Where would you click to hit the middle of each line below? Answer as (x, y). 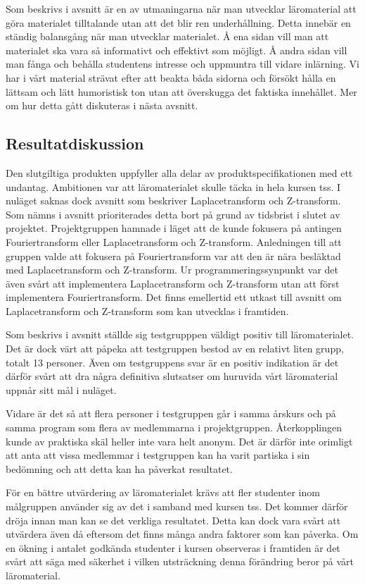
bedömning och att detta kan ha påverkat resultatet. (119, 468)
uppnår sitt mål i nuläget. (61, 389)
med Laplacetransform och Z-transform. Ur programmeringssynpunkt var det (172, 270)
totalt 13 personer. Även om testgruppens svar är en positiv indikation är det (172, 362)
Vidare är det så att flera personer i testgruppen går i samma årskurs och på (171, 413)
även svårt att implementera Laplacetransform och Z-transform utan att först (173, 283)
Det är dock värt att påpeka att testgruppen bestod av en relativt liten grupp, (175, 349)
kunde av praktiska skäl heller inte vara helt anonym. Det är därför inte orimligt (179, 441)
